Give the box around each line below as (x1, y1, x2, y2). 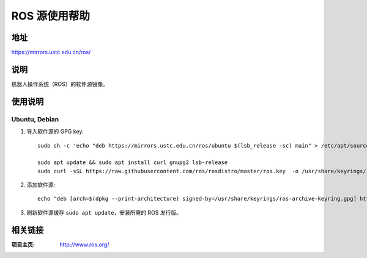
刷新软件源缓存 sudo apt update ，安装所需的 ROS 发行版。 (26, 209, 182, 216)
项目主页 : (11, 241, 35, 248)
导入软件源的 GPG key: (26, 128, 84, 135)
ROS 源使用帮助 (11, 9, 90, 23)
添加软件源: (26, 181, 56, 188)
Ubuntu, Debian (11, 115, 59, 123)
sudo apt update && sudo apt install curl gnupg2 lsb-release (37, 159, 228, 166)
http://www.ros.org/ (59, 241, 109, 248)
